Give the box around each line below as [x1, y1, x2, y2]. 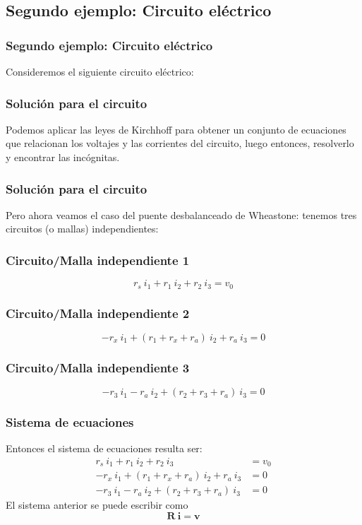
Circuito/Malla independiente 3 [6, 358, 190, 376]
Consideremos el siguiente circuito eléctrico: [6, 64, 194, 78]
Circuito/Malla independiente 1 [6, 251, 190, 269]
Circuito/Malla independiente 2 [6, 304, 190, 322]
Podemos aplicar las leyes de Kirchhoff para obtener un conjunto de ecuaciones [6, 122, 346, 136]
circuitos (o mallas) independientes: [6, 221, 159, 236]
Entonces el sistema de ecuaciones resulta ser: [6, 441, 203, 456]
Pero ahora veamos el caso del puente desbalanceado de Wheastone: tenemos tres [6, 207, 357, 222]
